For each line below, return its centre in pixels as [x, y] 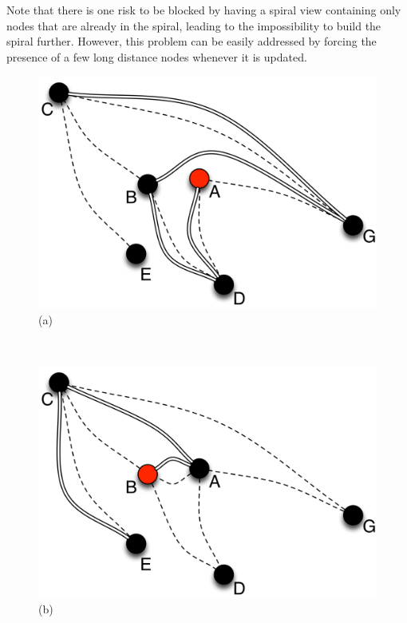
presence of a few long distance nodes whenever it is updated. [157, 56]
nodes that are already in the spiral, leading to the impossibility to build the [194, 25]
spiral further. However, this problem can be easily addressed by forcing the [192, 41]
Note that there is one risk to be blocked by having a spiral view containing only [204, 10]
